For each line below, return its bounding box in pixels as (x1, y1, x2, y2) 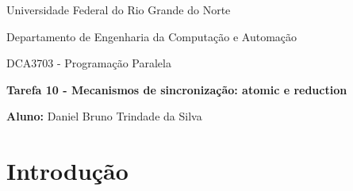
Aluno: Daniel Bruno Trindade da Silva (6, 108, 202, 124)
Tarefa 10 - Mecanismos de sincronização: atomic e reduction (6, 81, 347, 97)
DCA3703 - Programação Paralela (6, 55, 171, 71)
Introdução (6, 155, 129, 187)
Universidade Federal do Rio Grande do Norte (6, 2, 231, 17)
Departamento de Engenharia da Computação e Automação (6, 28, 297, 44)
